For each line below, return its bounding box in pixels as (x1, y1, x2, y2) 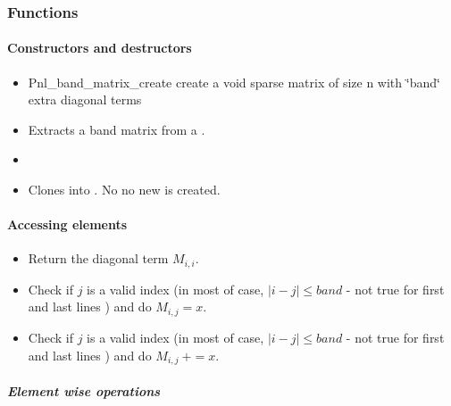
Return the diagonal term (28, 249, 169, 268)
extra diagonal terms (28, 90, 142, 109)
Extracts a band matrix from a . (28, 120, 205, 138)
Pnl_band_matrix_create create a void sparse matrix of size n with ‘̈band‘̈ (28, 72, 440, 91)
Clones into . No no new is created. (28, 180, 221, 199)
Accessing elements (7, 215, 128, 234)
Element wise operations (7, 381, 161, 400)
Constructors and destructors (7, 38, 192, 57)
